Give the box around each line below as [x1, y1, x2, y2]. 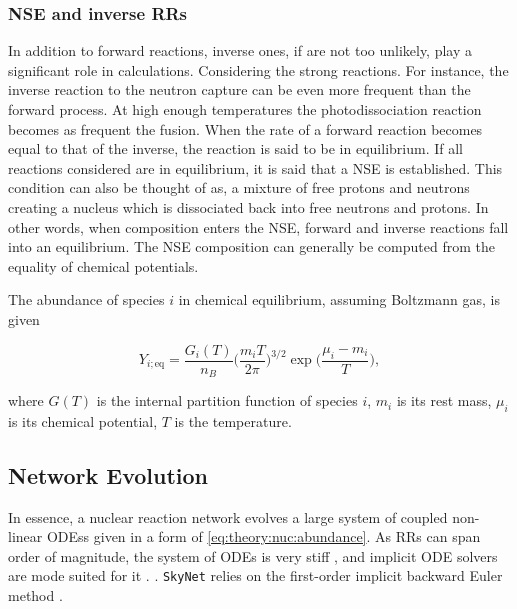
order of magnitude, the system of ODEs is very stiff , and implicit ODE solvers [8, 545, 498, 566]
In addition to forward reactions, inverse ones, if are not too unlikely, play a [8, 40, 473, 61]
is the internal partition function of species [96, 390, 358, 411]
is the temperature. [174, 410, 292, 431]
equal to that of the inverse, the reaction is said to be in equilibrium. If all [8, 138, 463, 159]
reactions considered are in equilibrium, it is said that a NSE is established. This [8, 157, 503, 178]
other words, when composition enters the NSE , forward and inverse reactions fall [8, 216, 509, 237]
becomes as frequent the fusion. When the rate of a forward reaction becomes [8, 118, 483, 139]
